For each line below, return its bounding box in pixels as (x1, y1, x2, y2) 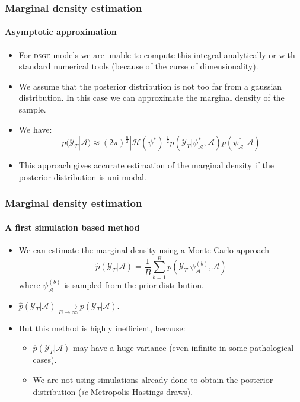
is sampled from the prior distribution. (64, 278, 204, 291)
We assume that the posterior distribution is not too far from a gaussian (18, 79, 282, 92)
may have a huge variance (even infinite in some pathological (72, 342, 294, 354)
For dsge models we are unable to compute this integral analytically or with (18, 48, 295, 60)
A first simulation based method (5, 221, 140, 233)
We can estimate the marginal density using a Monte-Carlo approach (18, 244, 270, 256)
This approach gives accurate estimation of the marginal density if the (18, 159, 274, 171)
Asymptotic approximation (5, 25, 117, 38)
